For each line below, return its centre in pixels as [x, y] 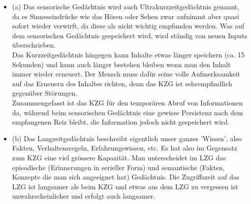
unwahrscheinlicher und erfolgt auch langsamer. [84, 196]
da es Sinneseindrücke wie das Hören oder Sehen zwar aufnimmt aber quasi [125, 16]
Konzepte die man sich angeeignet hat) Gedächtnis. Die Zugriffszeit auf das [126, 177]
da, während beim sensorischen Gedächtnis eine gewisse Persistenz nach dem [127, 112]
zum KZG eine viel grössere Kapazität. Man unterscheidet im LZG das [119, 157]
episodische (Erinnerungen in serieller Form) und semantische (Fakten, [118, 167]
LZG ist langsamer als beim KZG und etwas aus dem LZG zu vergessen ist [125, 186]
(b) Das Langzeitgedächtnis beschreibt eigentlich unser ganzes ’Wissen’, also [127, 138]
